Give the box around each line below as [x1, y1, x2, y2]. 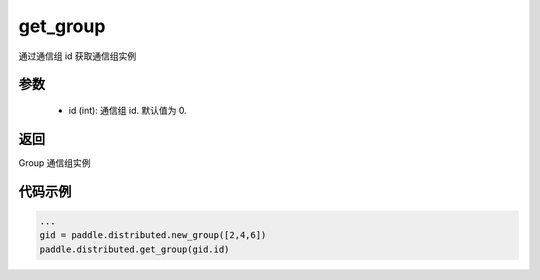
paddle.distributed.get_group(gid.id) [39, 243, 230, 255]
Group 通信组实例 [18, 156, 91, 169]
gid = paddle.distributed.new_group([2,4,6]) [39, 230, 267, 241]
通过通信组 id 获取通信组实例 [18, 50, 137, 62]
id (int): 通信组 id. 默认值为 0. [68, 104, 187, 116]
